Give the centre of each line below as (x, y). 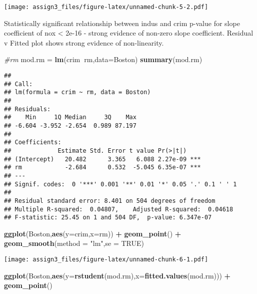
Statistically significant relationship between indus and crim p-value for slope (122, 23)
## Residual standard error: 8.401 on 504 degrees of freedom (110, 201)
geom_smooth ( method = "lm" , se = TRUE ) (74, 243)
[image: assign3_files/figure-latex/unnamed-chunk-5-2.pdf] (106, 7)
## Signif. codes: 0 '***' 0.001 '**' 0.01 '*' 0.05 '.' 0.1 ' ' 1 (120, 184)
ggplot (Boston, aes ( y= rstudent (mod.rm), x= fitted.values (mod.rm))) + (117, 275)
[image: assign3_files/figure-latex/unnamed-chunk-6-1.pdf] (106, 260)
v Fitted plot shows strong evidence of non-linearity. (84, 42)
